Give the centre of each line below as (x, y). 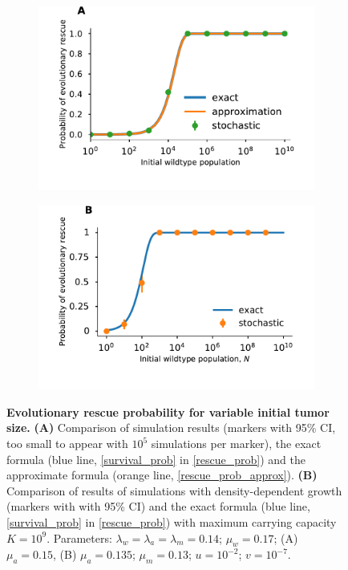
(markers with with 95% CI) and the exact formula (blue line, (158, 506)
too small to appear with (67, 444)
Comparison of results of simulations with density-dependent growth (174, 490)
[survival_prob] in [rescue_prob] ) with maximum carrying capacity (172, 522)
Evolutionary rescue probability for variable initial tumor (168, 411)
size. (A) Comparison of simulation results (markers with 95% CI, (171, 427)
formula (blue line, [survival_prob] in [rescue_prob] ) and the (156, 459)
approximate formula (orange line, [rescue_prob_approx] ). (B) (162, 475)
